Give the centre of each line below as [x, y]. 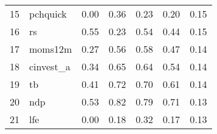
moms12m [51, 49]
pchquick [48, 14]
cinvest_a [50, 66]
